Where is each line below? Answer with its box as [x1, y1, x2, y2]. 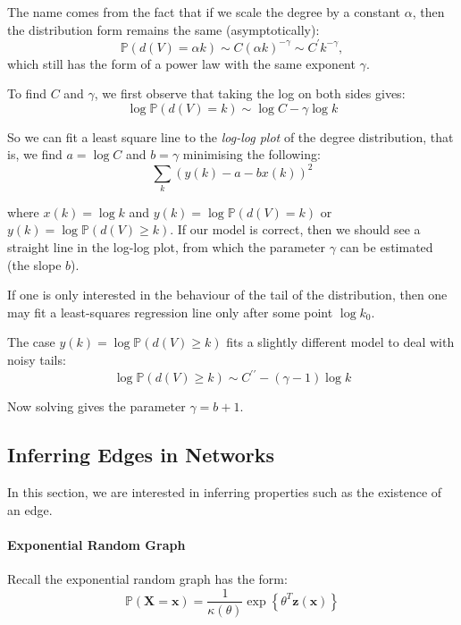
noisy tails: [7, 351, 66, 369]
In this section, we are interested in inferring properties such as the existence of [7, 482, 442, 501]
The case [7, 333, 55, 351]
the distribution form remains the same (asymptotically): [7, 20, 320, 38]
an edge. [7, 500, 53, 519]
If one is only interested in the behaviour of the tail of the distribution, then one [7, 285, 448, 304]
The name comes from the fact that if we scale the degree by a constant [7, 3, 401, 21]
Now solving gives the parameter [7, 397, 186, 416]
